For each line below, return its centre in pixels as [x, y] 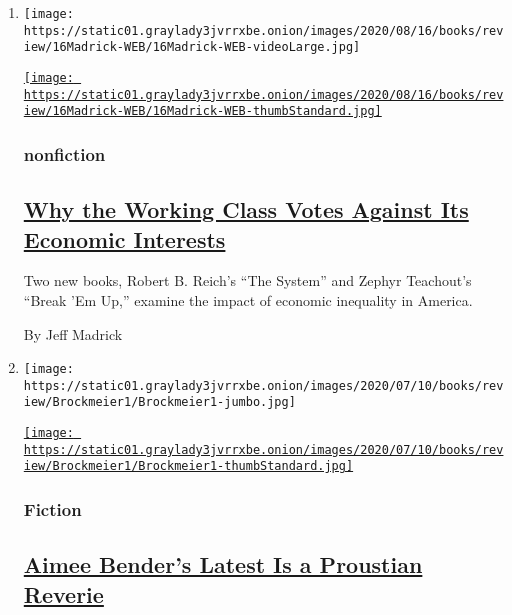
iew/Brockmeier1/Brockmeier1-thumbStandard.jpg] [188, 466]
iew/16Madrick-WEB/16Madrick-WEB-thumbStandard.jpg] [202, 111]
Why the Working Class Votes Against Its [246, 209]
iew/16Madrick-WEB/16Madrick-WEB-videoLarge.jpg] [192, 47]
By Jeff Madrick [73, 333]
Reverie [63, 593]
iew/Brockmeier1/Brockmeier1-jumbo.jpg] [159, 402]
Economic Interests [124, 238]
